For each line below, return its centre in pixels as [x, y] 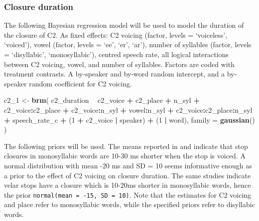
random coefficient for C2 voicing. [80, 83]
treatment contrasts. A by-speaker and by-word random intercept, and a [115, 74]
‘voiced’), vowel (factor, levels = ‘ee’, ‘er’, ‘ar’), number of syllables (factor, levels [128, 44]
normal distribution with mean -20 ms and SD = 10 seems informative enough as [128, 165]
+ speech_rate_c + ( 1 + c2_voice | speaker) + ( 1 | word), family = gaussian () [129, 119]
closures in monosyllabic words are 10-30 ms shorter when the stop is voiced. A [125, 156]
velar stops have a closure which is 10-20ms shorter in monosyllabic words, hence [128, 185]
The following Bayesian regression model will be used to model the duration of [124, 25]
